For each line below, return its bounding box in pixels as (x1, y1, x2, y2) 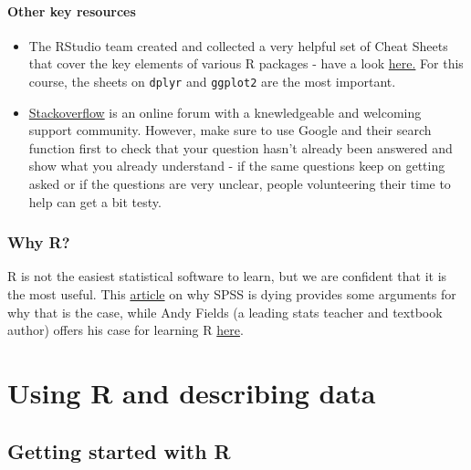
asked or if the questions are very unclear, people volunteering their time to (28, 174, 451, 193)
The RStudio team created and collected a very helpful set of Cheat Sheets (28, 36, 448, 55)
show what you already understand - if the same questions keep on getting (28, 156, 445, 175)
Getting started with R (7, 436, 231, 465)
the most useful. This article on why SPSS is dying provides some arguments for (7, 285, 456, 304)
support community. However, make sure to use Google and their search (28, 120, 432, 140)
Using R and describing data (7, 373, 376, 411)
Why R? (7, 231, 70, 254)
